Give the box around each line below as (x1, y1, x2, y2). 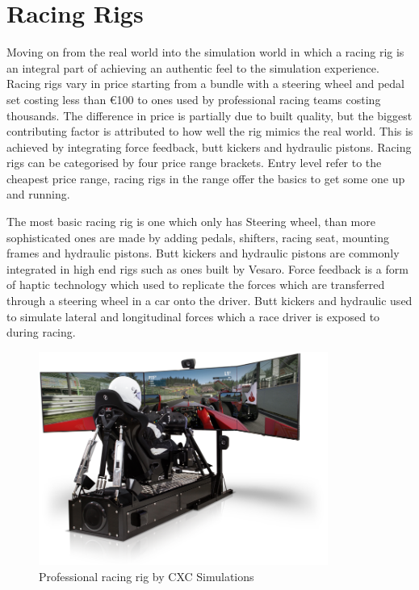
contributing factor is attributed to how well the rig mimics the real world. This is (6, 123, 413, 140)
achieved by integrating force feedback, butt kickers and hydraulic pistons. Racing (6, 138, 412, 155)
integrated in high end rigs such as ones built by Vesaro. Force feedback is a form (6, 260, 409, 277)
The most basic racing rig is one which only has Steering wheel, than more (6, 213, 375, 230)
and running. (6, 186, 70, 203)
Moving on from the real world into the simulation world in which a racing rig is (6, 44, 404, 61)
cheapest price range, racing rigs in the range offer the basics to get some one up (6, 169, 405, 186)
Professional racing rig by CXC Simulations (39, 567, 254, 584)
